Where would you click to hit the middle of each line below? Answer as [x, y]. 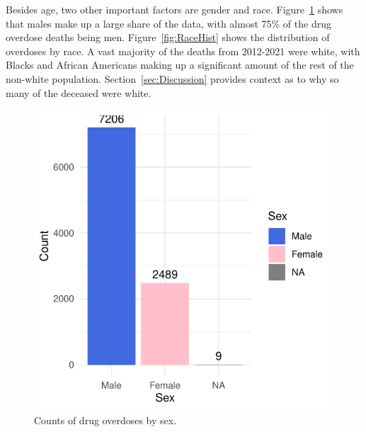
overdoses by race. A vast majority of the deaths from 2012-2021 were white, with [183, 51]
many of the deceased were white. [79, 92]
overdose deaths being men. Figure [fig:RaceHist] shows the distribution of [168, 37]
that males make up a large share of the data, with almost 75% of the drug [168, 23]
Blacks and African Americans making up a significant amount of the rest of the [180, 65]
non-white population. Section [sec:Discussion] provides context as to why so [172, 78]
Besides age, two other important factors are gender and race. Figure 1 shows [175, 9]
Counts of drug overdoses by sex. [105, 420]
